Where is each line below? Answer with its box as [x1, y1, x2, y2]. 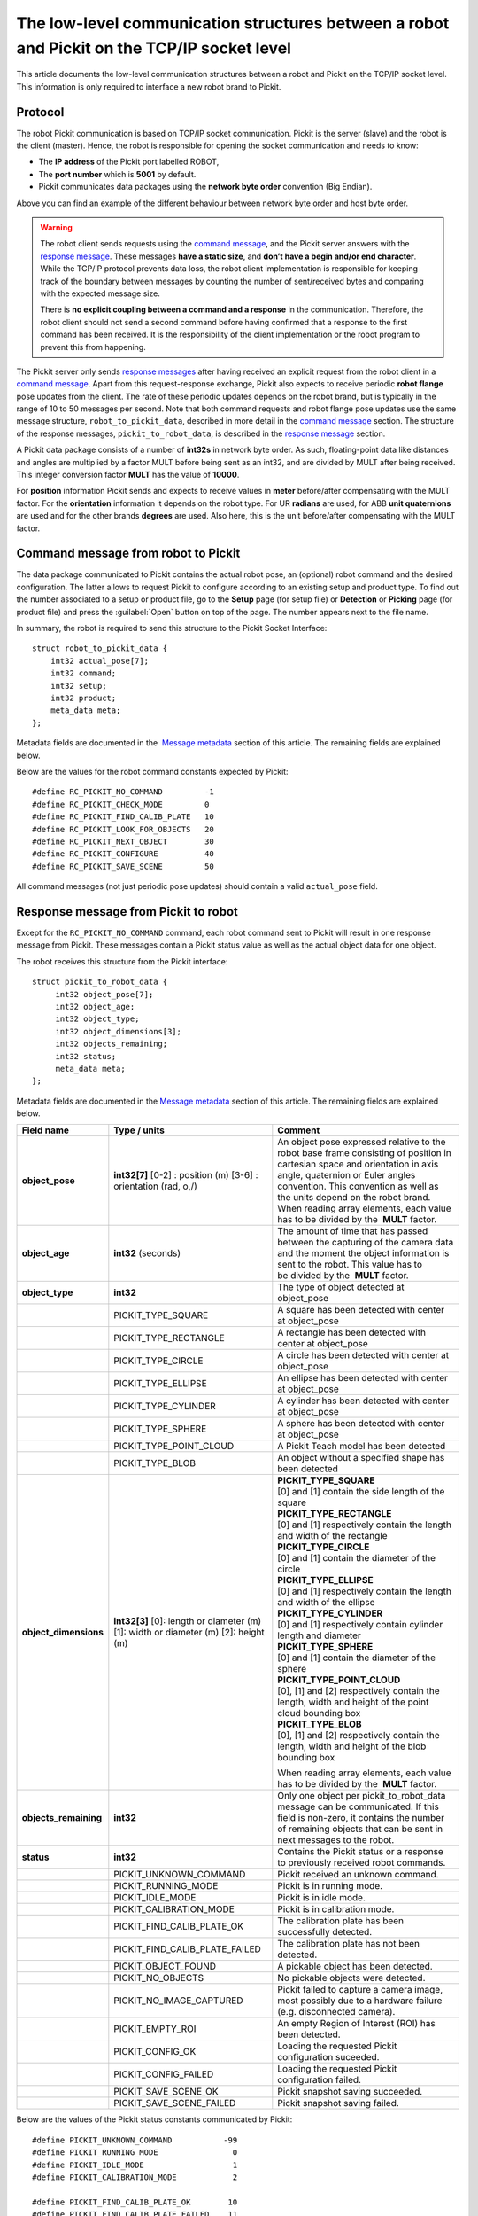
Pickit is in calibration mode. [277, 1903, 395, 1916]
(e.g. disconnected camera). [277, 2006, 396, 2018]
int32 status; [55, 1051, 117, 1061]
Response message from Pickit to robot [16, 904, 239, 919]
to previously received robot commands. [277, 1857, 446, 1869]
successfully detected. [277, 1926, 373, 1939]
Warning [40, 222, 73, 232]
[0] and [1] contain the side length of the [277, 1486, 445, 1498]
